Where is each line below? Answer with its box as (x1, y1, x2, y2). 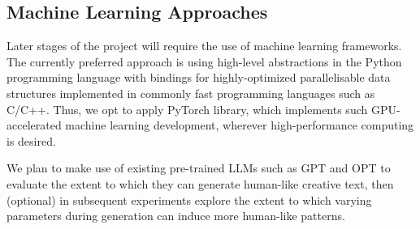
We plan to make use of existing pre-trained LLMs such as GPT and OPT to (6, 159, 391, 176)
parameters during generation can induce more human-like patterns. (6, 207, 345, 224)
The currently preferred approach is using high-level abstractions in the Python (6, 53, 402, 70)
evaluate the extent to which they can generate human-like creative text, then (6, 175, 394, 192)
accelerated (6, 117, 62, 134)
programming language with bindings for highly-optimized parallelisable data (6, 69, 391, 86)
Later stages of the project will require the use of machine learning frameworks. (6, 37, 402, 54)
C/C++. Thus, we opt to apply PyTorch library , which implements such (6, 100, 368, 117)
